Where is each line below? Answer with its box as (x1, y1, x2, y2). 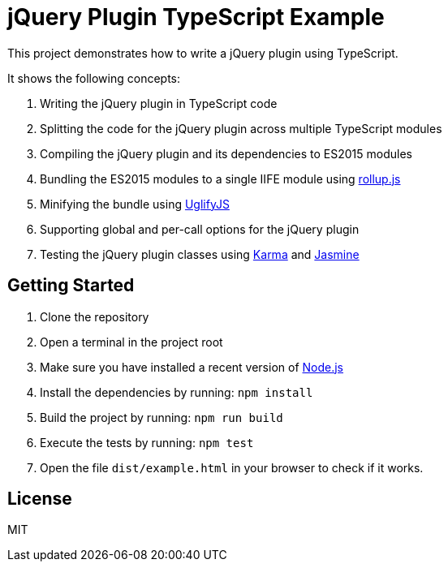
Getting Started (7, 275, 135, 296)
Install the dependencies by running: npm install (40, 385, 313, 399)
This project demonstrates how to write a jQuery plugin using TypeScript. (7, 45, 398, 60)
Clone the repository (40, 309, 149, 324)
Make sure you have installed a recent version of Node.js (40, 359, 344, 374)
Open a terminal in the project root (40, 334, 223, 349)
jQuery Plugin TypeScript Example (7, 3, 385, 31)
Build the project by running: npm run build (40, 410, 283, 424)
